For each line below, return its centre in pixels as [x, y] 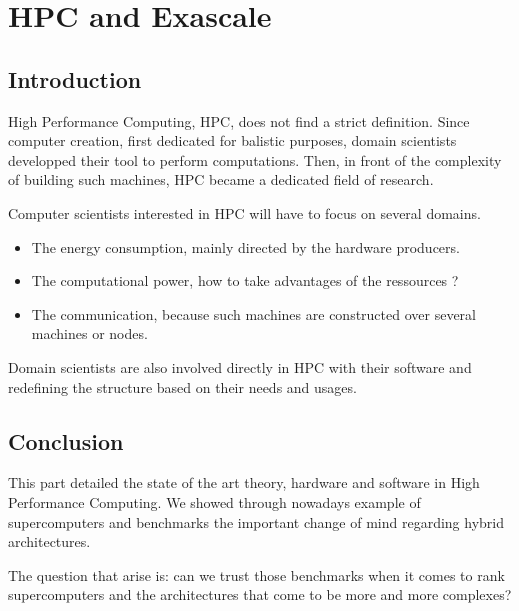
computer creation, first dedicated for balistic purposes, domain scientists [232, 140]
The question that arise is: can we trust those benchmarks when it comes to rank [256, 574]
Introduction [75, 78]
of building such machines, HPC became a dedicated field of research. [221, 179]
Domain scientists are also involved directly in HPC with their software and [240, 366]
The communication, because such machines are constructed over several [253, 313]
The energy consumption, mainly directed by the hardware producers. [245, 246]
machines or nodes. [89, 333]
